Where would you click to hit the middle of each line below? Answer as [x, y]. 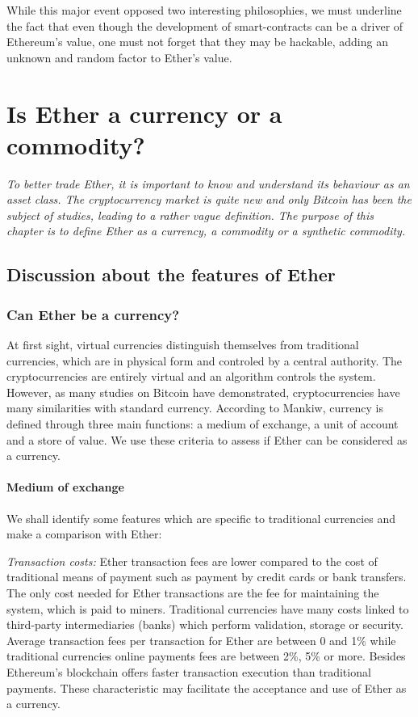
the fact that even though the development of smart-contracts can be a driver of [205, 25]
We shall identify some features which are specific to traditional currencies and [201, 518]
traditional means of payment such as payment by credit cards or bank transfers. [207, 577]
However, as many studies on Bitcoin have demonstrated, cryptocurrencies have [203, 392]
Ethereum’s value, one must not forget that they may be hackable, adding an [197, 42]
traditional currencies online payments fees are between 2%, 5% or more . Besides [206, 656]
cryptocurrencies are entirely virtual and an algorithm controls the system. [191, 376]
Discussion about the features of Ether [171, 274]
